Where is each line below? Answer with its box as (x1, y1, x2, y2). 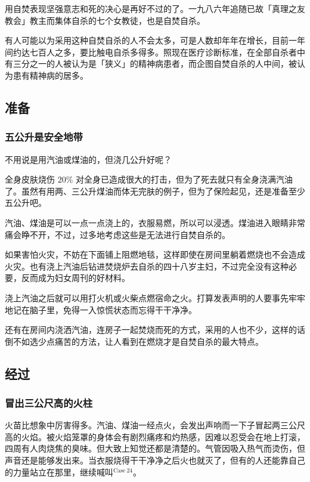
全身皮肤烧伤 (5, 173, 55, 186)
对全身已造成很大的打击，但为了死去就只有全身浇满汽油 (76, 173, 293, 186)
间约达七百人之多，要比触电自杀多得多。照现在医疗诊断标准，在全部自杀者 (5, 45, 297, 58)
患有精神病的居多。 (13, 69, 88, 81)
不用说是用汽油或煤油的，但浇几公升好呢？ (5, 153, 172, 165)
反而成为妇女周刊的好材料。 (21, 271, 130, 284)
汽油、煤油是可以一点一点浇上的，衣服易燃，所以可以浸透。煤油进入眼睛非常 (5, 216, 305, 228)
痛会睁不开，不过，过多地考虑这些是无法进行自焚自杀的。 (5, 228, 230, 240)
